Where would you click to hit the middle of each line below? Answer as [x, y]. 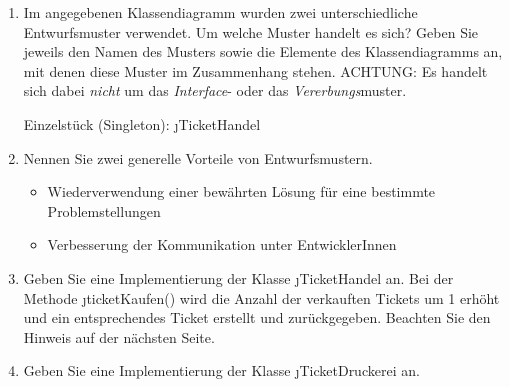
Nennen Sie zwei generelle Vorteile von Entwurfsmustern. [198, 157]
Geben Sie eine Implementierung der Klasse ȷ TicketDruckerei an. [221, 370]
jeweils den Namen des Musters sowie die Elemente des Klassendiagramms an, [263, 51]
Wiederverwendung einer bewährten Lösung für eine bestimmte [241, 191]
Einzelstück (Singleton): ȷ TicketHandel [142, 123]
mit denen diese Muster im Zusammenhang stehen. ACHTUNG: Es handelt [255, 70]
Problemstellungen [104, 210]
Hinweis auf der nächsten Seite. [119, 336]
